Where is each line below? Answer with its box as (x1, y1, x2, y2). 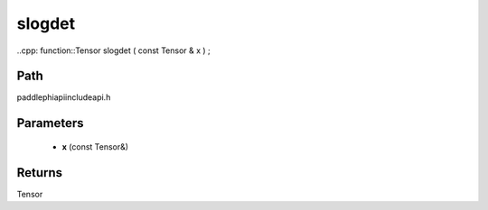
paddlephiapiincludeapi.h (16, 92, 111, 103)
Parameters (16, 115, 84, 131)
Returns (16, 165, 63, 180)
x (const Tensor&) (61, 141, 129, 152)
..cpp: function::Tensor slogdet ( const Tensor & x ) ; (16, 45, 211, 56)
